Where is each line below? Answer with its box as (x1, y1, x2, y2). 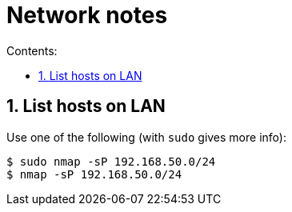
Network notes (6, 2, 168, 29)
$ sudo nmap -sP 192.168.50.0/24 (6, 154, 216, 168)
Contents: (6, 43, 58, 58)
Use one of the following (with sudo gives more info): (6, 130, 286, 144)
